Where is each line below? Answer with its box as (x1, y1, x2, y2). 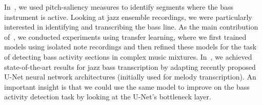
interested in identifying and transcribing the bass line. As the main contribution (4, 21, 258, 32)
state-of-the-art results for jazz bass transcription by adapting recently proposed (4, 61, 256, 72)
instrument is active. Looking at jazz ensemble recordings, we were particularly (4, 11, 252, 22)
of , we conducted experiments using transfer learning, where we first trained (4, 31, 247, 42)
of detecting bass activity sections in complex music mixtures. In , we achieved (4, 51, 252, 62)
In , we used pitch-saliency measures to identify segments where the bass (4, 2, 234, 12)
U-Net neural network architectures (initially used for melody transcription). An (4, 71, 256, 82)
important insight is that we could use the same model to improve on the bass (4, 81, 250, 92)
